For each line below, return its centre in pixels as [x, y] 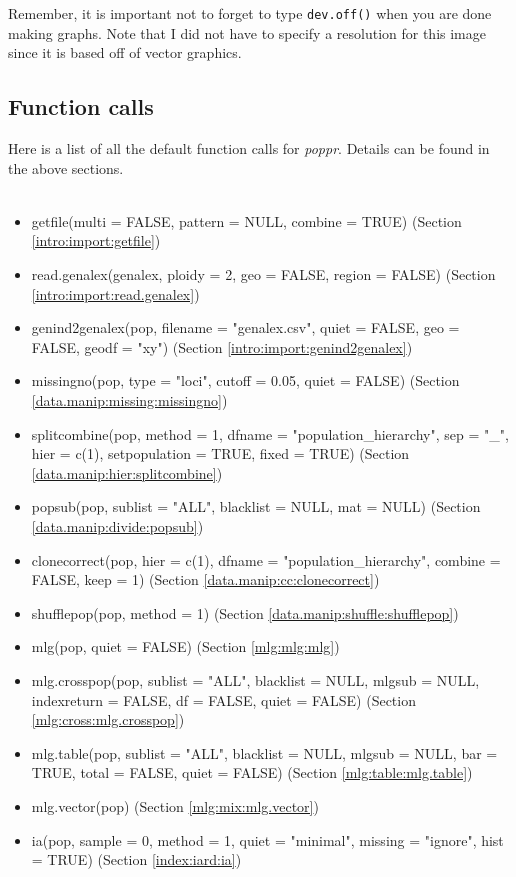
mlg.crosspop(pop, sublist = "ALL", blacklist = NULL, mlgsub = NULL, [255, 679]
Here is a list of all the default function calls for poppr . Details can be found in [249, 148]
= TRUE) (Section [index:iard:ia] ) [136, 859]
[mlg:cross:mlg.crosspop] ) [108, 719]
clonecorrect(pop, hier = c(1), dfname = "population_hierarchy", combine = [266, 559]
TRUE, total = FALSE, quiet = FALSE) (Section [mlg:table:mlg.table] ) [252, 772]
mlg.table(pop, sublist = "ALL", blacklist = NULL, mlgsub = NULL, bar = [264, 752]
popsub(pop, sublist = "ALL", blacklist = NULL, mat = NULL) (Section [256, 506]
